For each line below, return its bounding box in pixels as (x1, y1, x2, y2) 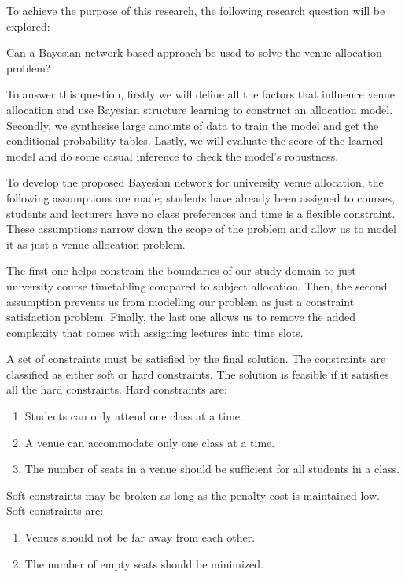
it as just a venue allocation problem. (6, 235, 186, 252)
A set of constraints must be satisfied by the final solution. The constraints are (6, 350, 386, 367)
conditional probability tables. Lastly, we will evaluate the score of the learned (6, 132, 384, 149)
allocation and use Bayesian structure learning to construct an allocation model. (6, 101, 393, 117)
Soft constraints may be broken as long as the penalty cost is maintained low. (6, 486, 380, 503)
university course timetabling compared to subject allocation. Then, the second (6, 277, 388, 294)
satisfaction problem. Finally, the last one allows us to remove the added (6, 309, 355, 325)
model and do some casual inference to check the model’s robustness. (6, 147, 339, 164)
